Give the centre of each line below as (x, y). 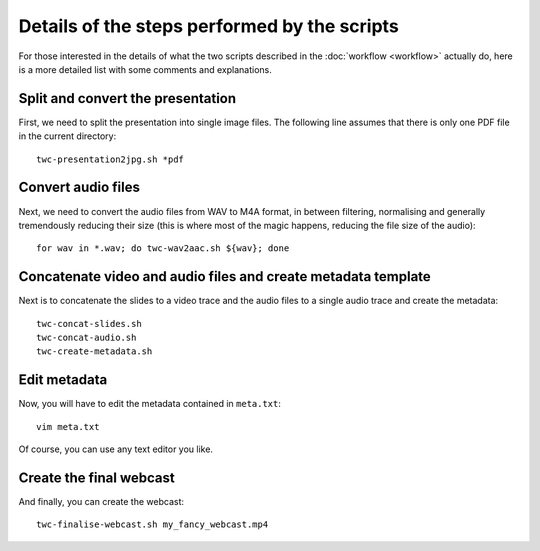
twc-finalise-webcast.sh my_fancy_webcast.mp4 (152, 524)
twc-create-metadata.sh (94, 351)
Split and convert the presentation (127, 98)
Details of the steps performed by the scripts (208, 26)
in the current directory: (67, 136)
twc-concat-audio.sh (86, 337)
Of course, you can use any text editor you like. (116, 449)
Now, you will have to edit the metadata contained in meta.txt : (150, 404)
